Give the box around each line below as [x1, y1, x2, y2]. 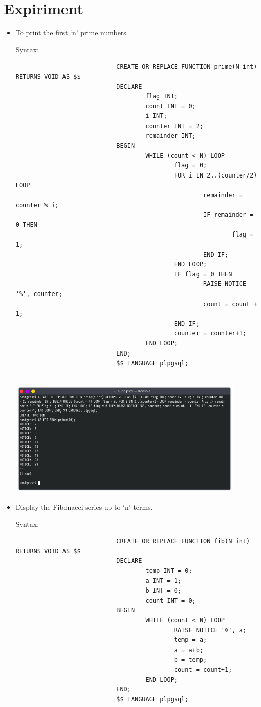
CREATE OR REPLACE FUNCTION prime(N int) [116, 63, 257, 71]
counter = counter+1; [174, 330, 246, 337]
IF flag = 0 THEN [174, 270, 232, 278]
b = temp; [174, 656, 207, 664]
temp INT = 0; [145, 567, 192, 574]
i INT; [145, 112, 167, 120]
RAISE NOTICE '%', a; [174, 626, 246, 634]
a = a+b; [174, 646, 204, 654]
